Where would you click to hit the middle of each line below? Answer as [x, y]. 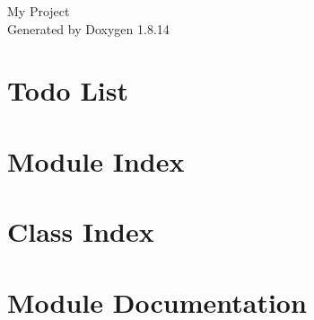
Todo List [68, 90]
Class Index [81, 231]
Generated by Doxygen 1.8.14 [88, 28]
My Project [39, 11]
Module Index [96, 160]
